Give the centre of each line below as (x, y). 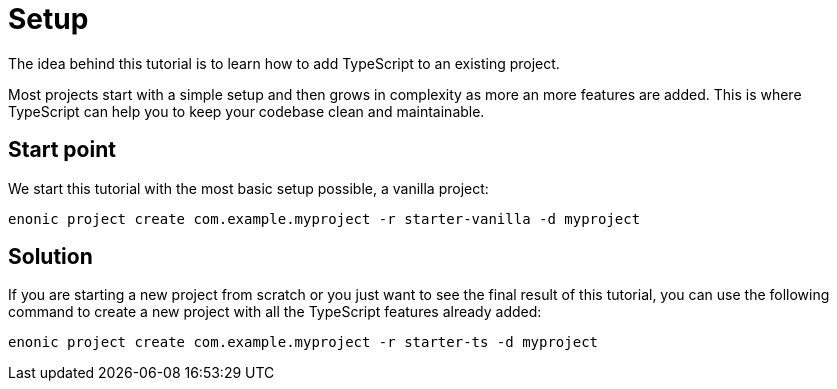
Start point (62, 150)
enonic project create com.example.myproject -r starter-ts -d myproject (303, 342)
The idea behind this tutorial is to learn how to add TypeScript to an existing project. (284, 63)
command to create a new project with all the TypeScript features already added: (275, 312)
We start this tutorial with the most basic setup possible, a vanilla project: (248, 188)
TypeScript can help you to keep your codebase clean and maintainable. (246, 111)
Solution (50, 257)
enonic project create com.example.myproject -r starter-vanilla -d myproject (324, 218)
